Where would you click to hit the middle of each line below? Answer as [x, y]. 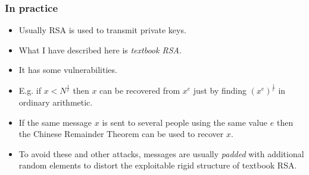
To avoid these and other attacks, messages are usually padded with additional [161, 153]
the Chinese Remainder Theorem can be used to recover [121, 134]
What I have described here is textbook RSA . [100, 50]
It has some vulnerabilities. [68, 70]
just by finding [220, 90]
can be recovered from [140, 90]
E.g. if [30, 90]
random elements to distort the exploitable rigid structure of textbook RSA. [158, 165]
